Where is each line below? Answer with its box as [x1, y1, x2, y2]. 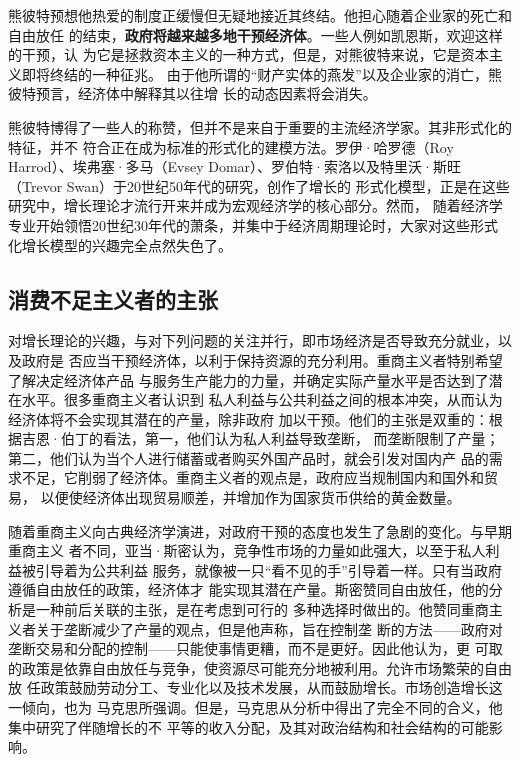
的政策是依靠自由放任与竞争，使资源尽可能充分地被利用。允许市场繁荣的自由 [8, 657, 512, 678]
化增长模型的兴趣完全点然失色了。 [8, 234, 232, 255]
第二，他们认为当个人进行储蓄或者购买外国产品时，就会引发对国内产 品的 [8, 447, 489, 468]
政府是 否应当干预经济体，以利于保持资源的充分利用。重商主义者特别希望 [21, 349, 503, 370]
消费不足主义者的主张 [8, 283, 218, 314]
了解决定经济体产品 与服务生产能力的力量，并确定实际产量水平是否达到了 [8, 369, 489, 390]
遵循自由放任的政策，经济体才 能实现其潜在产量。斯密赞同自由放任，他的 [8, 579, 489, 600]
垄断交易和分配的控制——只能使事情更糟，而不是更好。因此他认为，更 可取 [8, 638, 503, 659]
